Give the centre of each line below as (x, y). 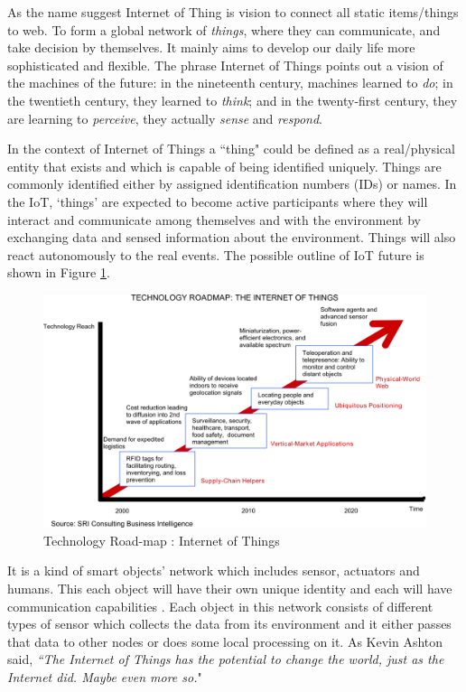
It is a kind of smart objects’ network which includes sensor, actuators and (214, 570)
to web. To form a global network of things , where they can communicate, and (224, 29)
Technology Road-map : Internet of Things (162, 540)
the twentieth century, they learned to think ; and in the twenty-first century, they (233, 100)
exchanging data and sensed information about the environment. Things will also (232, 237)
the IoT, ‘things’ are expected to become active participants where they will (218, 201)
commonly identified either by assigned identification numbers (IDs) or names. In (232, 184)
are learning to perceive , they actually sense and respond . (165, 118)
